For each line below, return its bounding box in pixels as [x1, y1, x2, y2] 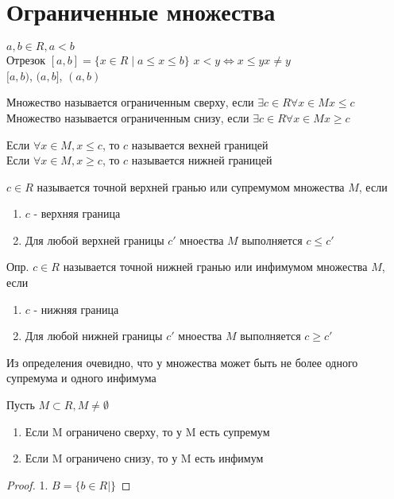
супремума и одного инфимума [6, 369, 156, 386]
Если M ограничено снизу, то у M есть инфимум [25, 450, 264, 466]
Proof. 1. [6, 476, 48, 493]
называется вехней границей [131, 136, 268, 153]
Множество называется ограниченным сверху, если [6, 94, 254, 110]
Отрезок [6, 52, 46, 68]
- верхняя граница [33, 205, 121, 222]
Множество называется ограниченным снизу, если [6, 109, 249, 126]
